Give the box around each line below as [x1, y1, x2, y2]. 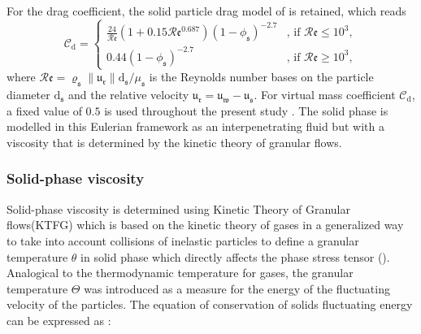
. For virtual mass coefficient [254, 85, 396, 102]
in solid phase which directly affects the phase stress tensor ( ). [80, 248, 390, 265]
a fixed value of [7, 102, 82, 119]
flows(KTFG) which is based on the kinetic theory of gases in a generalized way [7, 216, 404, 233]
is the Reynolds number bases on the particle [149, 68, 374, 85]
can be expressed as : [7, 311, 111, 328]
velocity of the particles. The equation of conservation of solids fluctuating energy [7, 296, 413, 313]
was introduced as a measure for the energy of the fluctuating [84, 280, 390, 297]
